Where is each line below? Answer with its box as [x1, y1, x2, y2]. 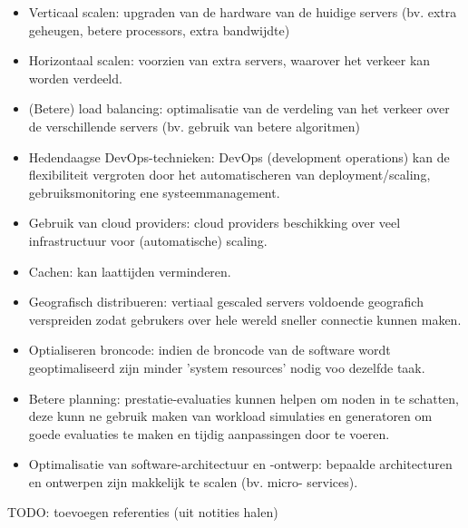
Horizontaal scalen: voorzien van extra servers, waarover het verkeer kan [28, 51, 431, 70]
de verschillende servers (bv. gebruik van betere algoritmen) [28, 116, 361, 135]
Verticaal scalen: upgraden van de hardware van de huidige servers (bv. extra [28, 3, 457, 21]
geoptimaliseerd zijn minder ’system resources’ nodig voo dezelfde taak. [28, 357, 425, 376]
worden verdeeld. [28, 68, 122, 87]
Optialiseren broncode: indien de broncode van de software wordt [28, 340, 391, 359]
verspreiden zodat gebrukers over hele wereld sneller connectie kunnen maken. [28, 309, 462, 328]
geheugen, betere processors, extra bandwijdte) [28, 20, 290, 39]
